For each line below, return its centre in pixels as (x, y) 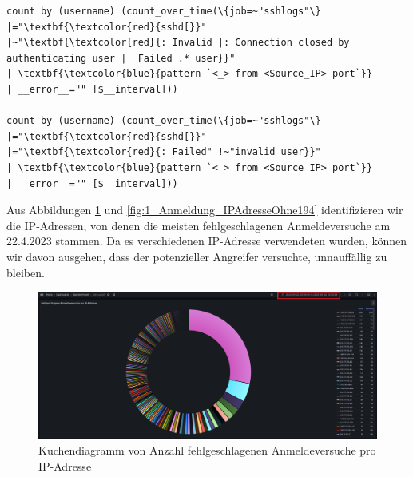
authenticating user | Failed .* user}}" (121, 58)
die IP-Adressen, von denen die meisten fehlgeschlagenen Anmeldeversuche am (199, 225)
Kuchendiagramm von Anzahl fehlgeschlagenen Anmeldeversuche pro (207, 449)
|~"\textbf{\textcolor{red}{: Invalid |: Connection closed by (178, 43)
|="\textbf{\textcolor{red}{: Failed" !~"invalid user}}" (164, 152)
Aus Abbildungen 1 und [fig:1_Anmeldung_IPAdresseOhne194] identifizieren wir (205, 210)
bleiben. (26, 272)
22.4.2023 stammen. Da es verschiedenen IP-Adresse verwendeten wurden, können (206, 241)
